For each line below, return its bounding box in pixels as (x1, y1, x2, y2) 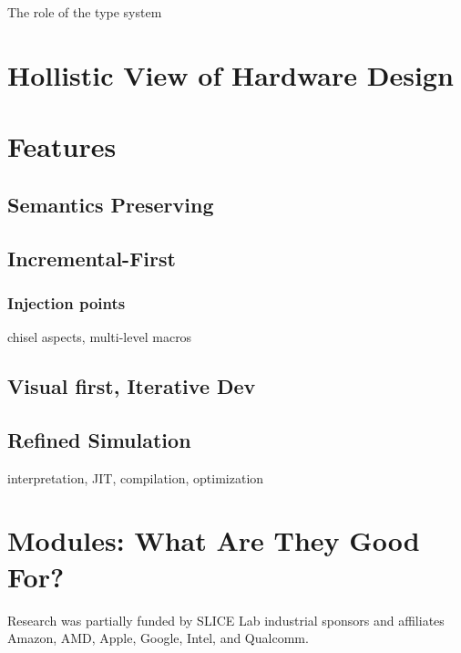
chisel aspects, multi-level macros (7, 327, 192, 347)
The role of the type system (7, 3, 162, 21)
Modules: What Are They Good (7, 522, 420, 559)
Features (7, 128, 117, 165)
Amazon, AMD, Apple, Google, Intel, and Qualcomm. (7, 628, 309, 648)
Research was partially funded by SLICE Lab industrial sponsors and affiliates (7, 610, 445, 629)
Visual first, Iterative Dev (7, 372, 256, 400)
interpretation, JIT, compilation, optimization (7, 468, 264, 487)
